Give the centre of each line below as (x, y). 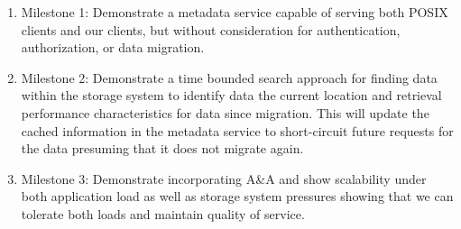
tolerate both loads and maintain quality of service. (163, 213)
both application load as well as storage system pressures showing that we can (237, 196)
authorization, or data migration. (113, 47)
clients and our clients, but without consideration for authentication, (211, 29)
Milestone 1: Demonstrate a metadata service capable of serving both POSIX (235, 12)
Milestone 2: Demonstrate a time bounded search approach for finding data (229, 77)
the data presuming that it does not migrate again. (162, 148)
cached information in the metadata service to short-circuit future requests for (237, 130)
